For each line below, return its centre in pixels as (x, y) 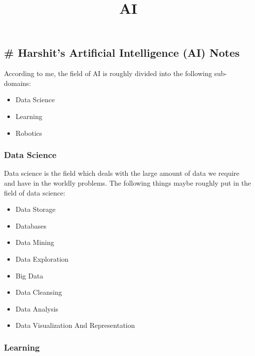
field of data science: (35, 192)
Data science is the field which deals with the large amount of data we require (122, 173)
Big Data (29, 275)
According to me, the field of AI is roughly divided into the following (108, 73)
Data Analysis (37, 308)
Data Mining (35, 242)
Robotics (29, 133)
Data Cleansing (39, 292)
